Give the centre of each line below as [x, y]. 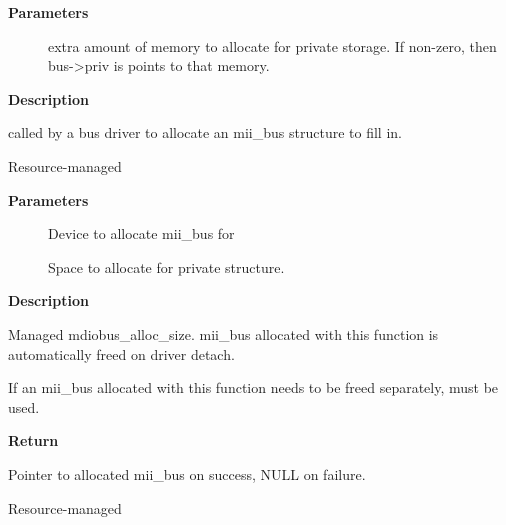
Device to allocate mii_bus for [141, 233]
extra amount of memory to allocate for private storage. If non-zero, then [272, 45]
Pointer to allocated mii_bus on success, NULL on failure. [187, 473]
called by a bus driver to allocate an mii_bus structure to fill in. [205, 132]
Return [33, 440]
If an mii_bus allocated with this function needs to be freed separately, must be [253, 387]
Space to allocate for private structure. [166, 266]
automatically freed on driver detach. [121, 353]
